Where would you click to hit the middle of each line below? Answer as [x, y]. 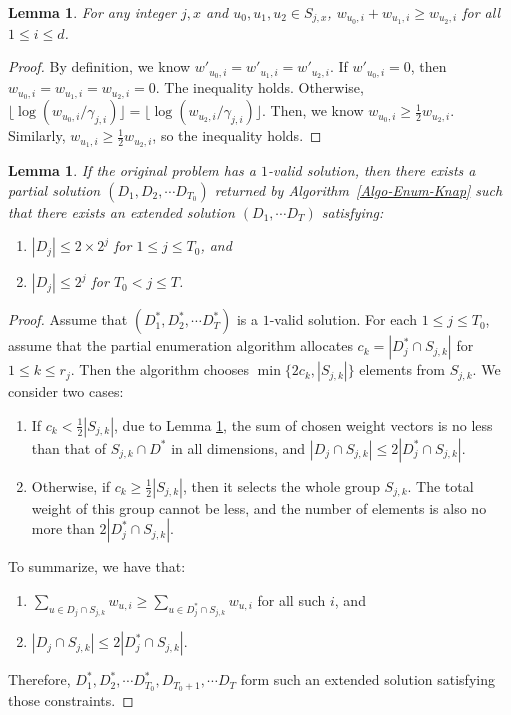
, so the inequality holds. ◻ [237, 135]
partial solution [54, 189]
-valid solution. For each [343, 319]
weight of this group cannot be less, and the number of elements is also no [259, 507]
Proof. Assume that [68, 319]
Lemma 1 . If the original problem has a [132, 170]
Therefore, [39, 679]
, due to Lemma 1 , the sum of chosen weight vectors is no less [303, 424]
